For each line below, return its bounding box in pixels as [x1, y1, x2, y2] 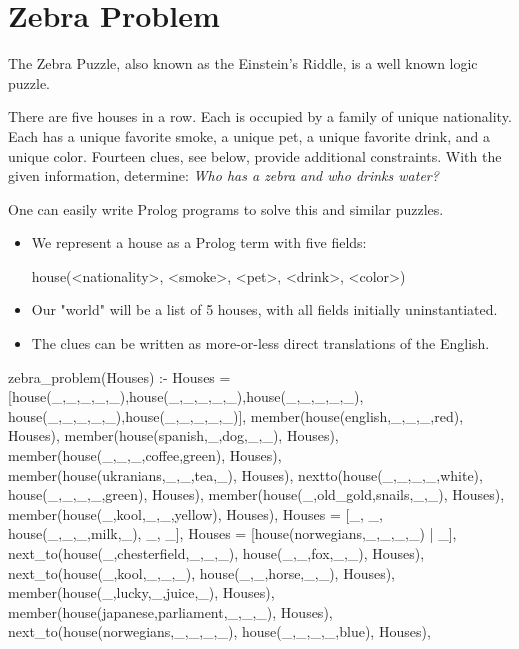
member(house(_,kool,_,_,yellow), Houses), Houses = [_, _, [8, 503, 383, 524]
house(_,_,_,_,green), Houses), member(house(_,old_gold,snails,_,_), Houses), [8, 484, 505, 505]
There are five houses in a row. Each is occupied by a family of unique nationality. [8, 106, 512, 127]
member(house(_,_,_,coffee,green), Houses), [8, 445, 282, 466]
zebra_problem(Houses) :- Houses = [8, 366, 231, 387]
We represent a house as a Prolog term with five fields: [31, 232, 367, 253]
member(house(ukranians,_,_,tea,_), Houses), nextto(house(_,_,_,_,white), [8, 464, 483, 485]
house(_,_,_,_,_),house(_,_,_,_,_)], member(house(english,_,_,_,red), [8, 405, 464, 426]
